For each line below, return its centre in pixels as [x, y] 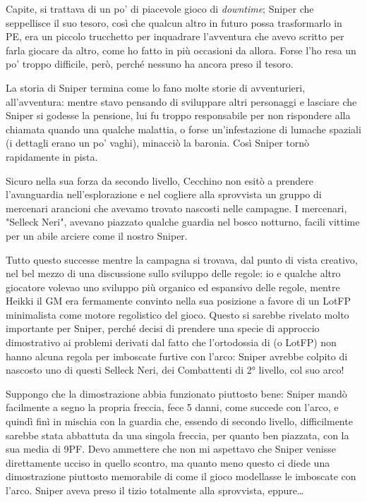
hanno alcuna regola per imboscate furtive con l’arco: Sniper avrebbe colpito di [177, 356]
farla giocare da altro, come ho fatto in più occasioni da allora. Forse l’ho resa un [181, 50]
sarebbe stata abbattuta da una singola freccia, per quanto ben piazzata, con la [178, 435]
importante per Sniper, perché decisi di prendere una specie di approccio [163, 328]
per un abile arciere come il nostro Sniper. [97, 235]
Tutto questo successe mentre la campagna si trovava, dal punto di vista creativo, [182, 259]
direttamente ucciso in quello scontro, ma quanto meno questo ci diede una [168, 462]
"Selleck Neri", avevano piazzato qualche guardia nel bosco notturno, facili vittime [183, 222]
